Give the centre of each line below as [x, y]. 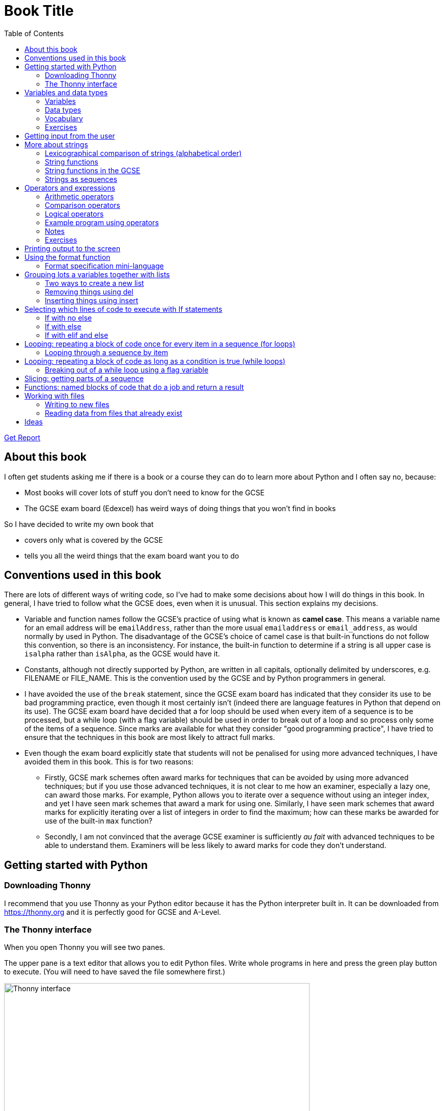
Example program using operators [102, 222]
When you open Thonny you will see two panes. [85, 947]
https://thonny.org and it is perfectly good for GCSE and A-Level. [113, 912]
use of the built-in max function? [99, 821]
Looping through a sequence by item [106, 352]
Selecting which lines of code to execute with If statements [123, 309]
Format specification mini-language [104, 266]
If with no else [68, 318]
